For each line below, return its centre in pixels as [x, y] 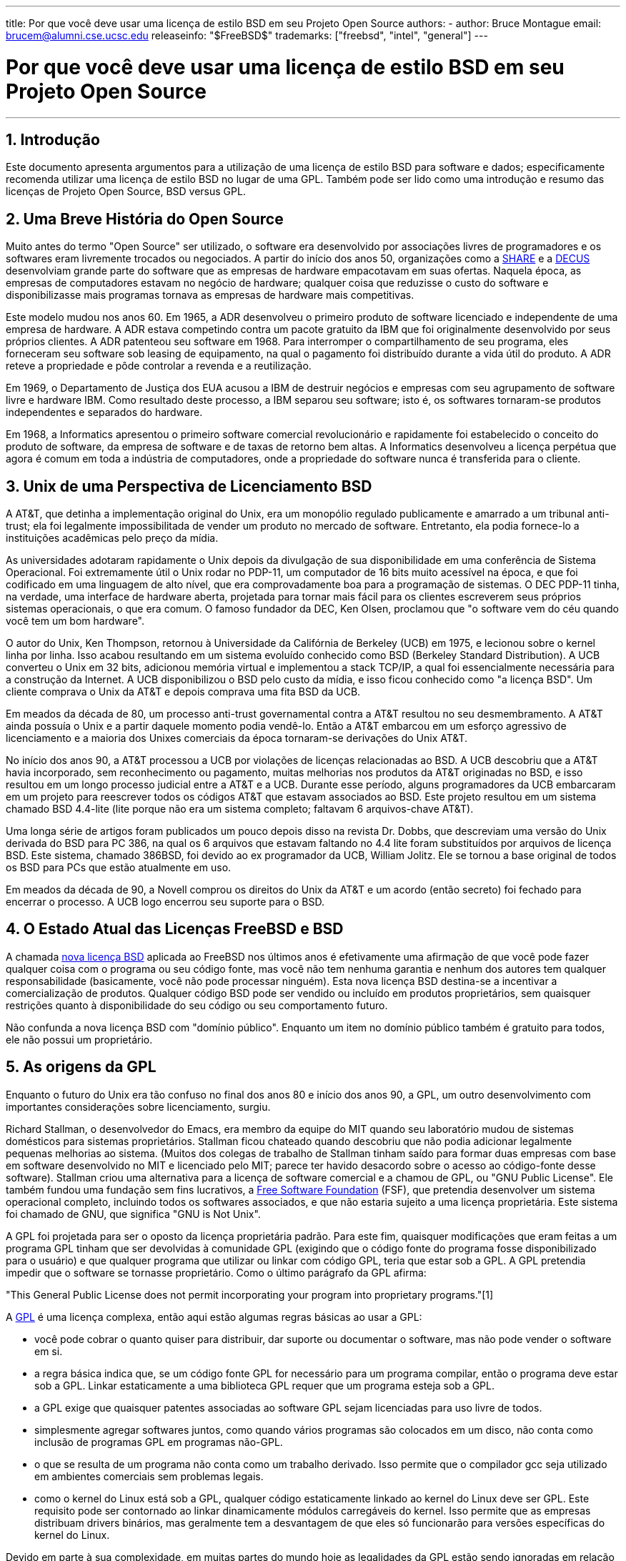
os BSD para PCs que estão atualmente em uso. [119, 868]
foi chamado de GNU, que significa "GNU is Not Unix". [133, 1214]
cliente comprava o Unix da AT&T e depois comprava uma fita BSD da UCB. [183, 692]
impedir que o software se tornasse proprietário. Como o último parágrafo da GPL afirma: [216, 1272]
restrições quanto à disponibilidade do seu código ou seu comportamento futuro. [197, 1005]
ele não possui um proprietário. [79, 1039]
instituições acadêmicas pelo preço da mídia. [112, 538]
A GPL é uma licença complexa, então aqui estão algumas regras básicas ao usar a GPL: [214, 1317]
